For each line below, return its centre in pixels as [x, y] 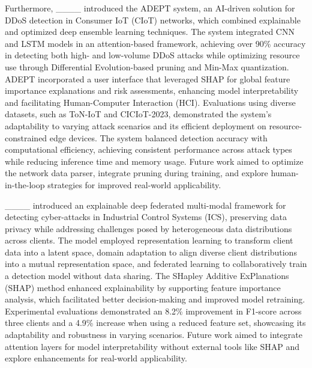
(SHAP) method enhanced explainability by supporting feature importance [143, 287]
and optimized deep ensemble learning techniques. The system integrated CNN [150, 32]
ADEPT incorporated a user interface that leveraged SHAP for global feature [148, 78]
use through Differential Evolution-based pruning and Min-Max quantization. [147, 66]
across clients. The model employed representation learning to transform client [149, 240]
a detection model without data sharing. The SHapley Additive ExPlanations [147, 276]
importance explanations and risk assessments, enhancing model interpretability [152, 90]
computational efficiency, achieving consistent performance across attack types [148, 149]
